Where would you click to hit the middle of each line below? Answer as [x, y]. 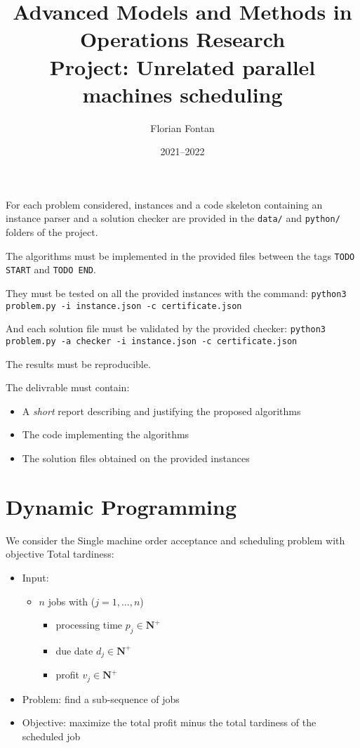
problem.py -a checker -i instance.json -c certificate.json [152, 341]
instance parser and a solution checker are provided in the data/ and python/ [173, 218]
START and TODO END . [51, 269]
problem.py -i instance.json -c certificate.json [124, 306]
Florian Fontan [182, 127]
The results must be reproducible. [78, 363]
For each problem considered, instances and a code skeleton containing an [164, 204]
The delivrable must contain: [68, 387]
